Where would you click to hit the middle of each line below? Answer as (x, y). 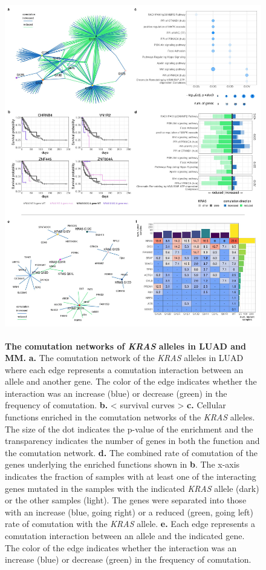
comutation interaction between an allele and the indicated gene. (125, 536)
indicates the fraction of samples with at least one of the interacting (131, 476)
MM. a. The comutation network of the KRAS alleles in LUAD (124, 358)
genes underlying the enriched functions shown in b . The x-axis (122, 464)
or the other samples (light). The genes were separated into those (126, 500)
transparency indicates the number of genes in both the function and (132, 441)
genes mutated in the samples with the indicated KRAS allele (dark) (132, 488)
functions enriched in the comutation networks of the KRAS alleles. (130, 417)
